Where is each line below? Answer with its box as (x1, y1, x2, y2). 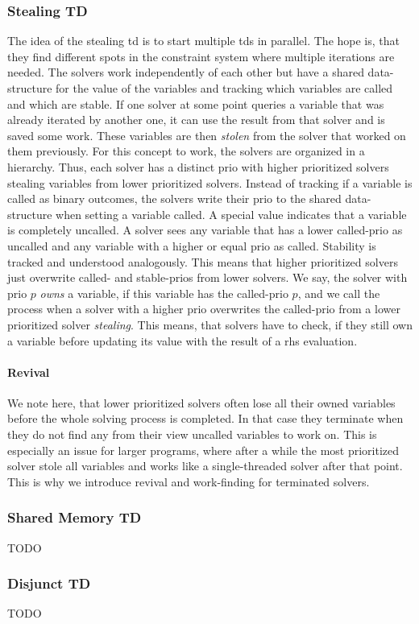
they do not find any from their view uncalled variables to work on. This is (7, 426, 377, 443)
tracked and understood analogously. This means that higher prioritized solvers (7, 253, 398, 270)
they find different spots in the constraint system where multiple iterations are (7, 48, 395, 64)
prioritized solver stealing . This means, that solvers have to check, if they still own (7, 316, 413, 333)
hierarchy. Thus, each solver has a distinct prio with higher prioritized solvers (7, 158, 389, 175)
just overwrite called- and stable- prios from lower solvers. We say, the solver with (7, 269, 408, 286)
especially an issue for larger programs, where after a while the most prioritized (7, 441, 400, 458)
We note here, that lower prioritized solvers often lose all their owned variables (7, 394, 396, 411)
